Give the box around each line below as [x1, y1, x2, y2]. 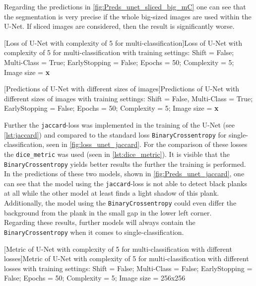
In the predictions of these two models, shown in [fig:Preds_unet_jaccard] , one [4, 168, 245, 179]
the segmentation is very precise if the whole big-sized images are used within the [4, 11, 252, 21]
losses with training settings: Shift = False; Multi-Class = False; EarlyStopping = [4, 263, 253, 273]
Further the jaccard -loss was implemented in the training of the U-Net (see [4, 119, 235, 130]
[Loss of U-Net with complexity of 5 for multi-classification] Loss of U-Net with [4, 37, 242, 48]
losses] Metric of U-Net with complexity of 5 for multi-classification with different [4, 253, 249, 264]
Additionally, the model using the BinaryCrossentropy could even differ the [4, 198, 237, 208]
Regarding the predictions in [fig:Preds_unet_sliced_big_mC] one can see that [4, 1, 246, 11]
